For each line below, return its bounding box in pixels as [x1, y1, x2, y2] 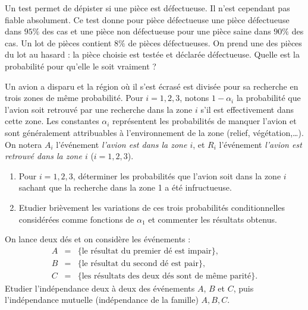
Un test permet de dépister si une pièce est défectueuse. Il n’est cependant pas [5, 2, 290, 14]
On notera [5, 138, 42, 150]
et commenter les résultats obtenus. [148, 213, 277, 225]
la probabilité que [236, 91, 301, 104]
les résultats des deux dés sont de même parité [81, 271, 252, 280]
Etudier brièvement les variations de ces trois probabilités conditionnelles [18, 201, 285, 213]
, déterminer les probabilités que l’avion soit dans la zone [73, 169, 281, 182]
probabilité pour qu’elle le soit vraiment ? [5, 59, 156, 72]
